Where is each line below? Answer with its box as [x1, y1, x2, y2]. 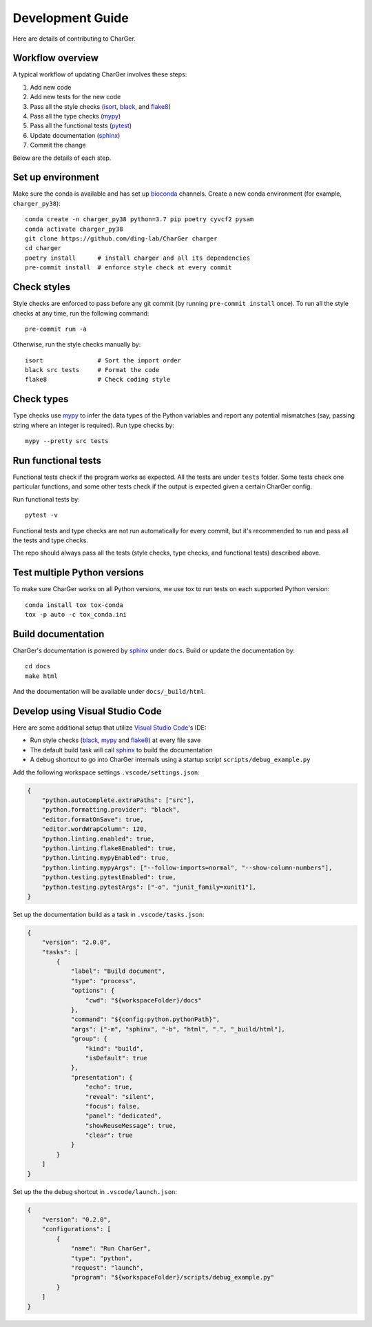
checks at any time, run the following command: [12, 309, 149, 317]
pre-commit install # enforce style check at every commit [25, 264, 232, 271]
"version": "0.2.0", [41, 1216, 112, 1224]
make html [25, 672, 58, 680]
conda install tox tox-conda [25, 601, 123, 609]
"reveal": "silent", [85, 1093, 155, 1100]
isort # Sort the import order [25, 356, 182, 364]
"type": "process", [70, 977, 137, 985]
